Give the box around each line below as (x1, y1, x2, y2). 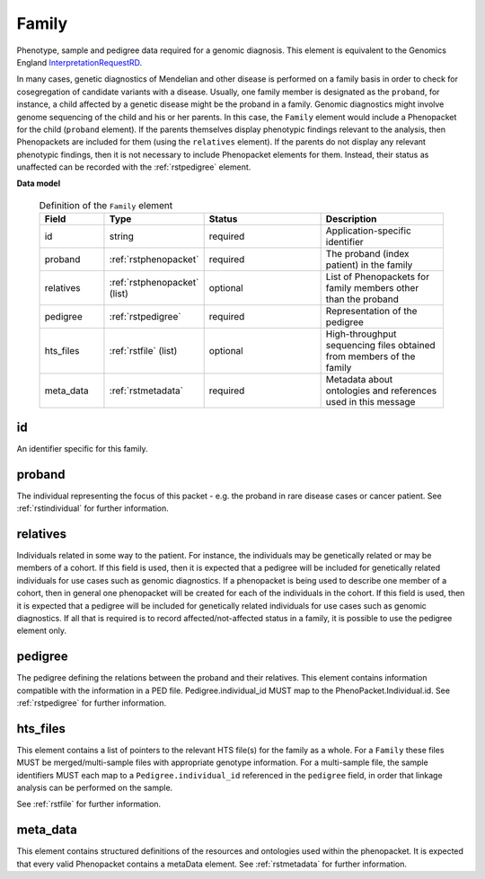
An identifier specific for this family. (16, 443, 148, 453)
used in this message (325, 396, 416, 409)
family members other (325, 282, 419, 294)
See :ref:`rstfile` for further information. (16, 799, 162, 810)
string (109, 230, 135, 242)
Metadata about (325, 374, 393, 386)
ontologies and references (325, 384, 437, 397)
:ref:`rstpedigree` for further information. (16, 697, 166, 708)
